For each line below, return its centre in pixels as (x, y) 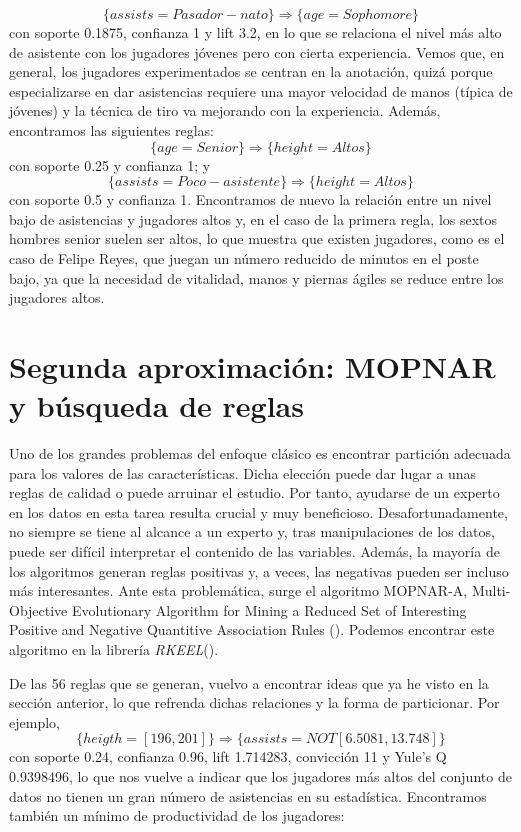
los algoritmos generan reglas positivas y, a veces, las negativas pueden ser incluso (259, 570)
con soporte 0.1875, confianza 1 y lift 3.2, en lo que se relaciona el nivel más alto (255, 32)
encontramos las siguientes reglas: (111, 129)
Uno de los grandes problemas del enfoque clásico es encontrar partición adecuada (260, 453)
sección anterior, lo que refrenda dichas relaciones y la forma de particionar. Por (254, 702)
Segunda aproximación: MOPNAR (252, 365)
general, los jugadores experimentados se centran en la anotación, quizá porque (251, 71)
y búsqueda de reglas (156, 405)
